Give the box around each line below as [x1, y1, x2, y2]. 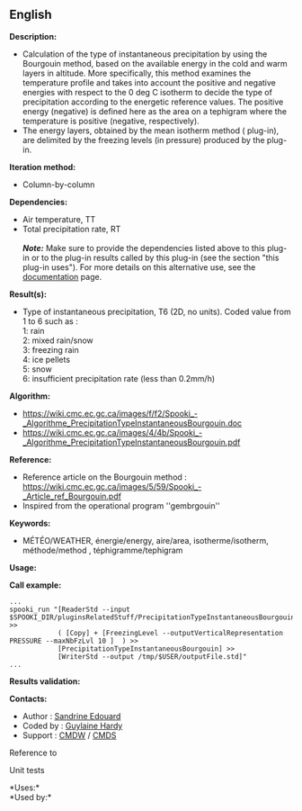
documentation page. [22, 271, 102, 282]
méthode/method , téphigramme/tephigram [22, 545, 183, 555]
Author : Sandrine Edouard [22, 710, 121, 721]
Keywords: [9, 518, 51, 528]
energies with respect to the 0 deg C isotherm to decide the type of [22, 86, 272, 97]
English [9, 7, 52, 23]
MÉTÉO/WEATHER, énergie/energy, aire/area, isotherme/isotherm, [22, 535, 269, 545]
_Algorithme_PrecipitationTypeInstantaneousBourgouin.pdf [22, 437, 241, 447]
